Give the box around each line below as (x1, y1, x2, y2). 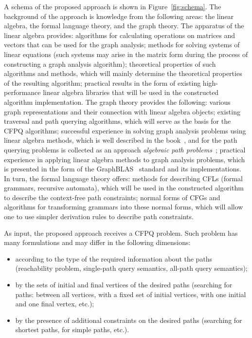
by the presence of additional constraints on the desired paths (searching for (15, 315, 242, 325)
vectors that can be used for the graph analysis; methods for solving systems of (4, 39, 240, 50)
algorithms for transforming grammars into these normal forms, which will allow (4, 202, 243, 212)
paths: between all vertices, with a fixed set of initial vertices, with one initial (15, 289, 246, 299)
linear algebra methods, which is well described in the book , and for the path (4, 135, 237, 145)
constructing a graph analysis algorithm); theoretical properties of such (4, 58, 216, 69)
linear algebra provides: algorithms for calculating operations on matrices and (4, 30, 235, 40)
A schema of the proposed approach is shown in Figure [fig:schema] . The (4, 1, 221, 11)
